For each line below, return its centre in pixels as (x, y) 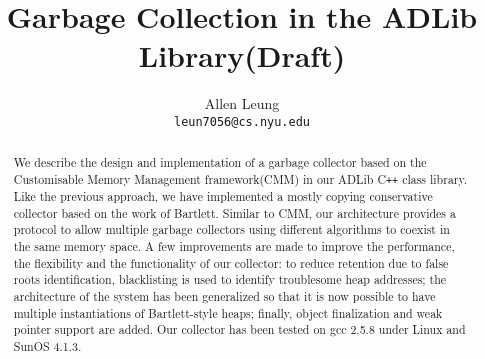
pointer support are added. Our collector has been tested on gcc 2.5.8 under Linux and (239, 329)
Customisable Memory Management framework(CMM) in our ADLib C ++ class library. (240, 179)
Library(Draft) (242, 55)
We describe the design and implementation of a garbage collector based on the (220, 162)
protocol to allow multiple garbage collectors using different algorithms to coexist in (231, 229)
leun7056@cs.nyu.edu (242, 121)
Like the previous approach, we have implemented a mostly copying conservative (223, 196)
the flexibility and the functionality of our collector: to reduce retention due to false (231, 262)
